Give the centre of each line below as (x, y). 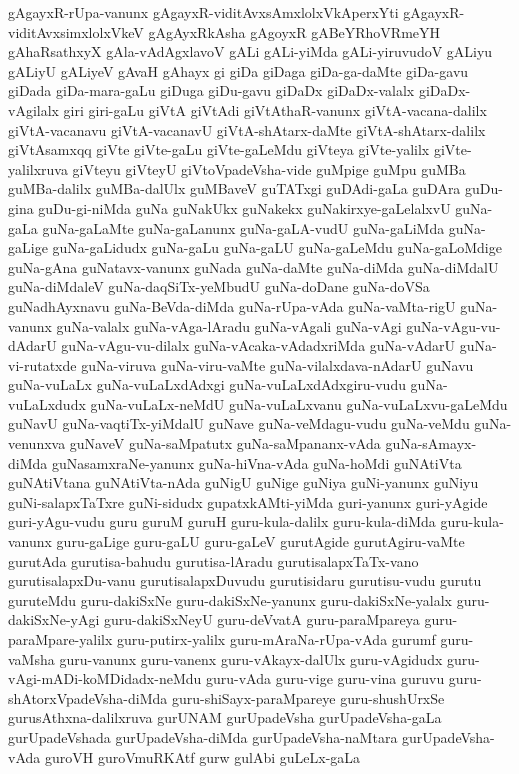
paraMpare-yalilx (60, 639)
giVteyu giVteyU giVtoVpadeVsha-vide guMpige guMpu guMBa (269, 168)
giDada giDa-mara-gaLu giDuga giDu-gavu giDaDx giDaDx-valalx (211, 90)
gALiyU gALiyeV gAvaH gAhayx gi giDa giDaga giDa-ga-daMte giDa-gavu (238, 70)
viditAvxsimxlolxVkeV (76, 31)
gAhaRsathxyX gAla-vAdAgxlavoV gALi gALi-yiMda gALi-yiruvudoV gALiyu (250, 51)
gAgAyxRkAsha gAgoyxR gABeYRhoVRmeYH (294, 31)
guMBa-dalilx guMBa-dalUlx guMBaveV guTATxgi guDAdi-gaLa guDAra (234, 188)
